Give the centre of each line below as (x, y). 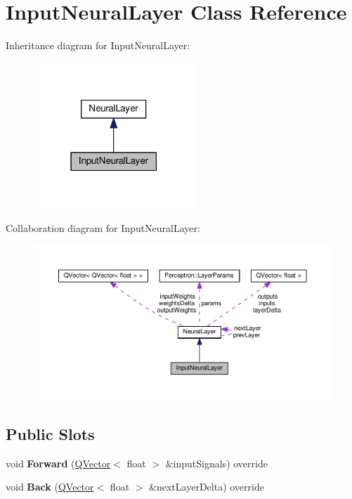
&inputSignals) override (216, 463)
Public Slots (50, 433)
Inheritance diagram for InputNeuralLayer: (98, 45)
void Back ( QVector (50, 487)
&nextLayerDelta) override (207, 487)
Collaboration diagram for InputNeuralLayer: (103, 227)
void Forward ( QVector (58, 463)
